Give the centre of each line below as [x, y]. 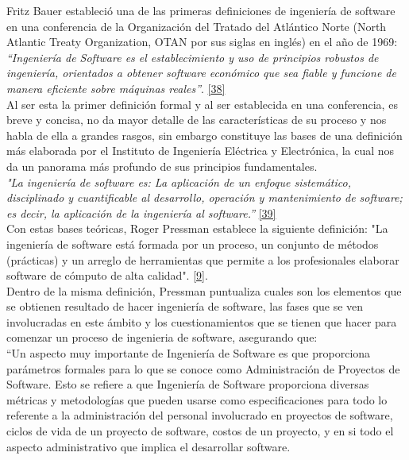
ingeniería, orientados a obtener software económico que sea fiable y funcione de [201, 73]
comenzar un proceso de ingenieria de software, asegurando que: [162, 337]
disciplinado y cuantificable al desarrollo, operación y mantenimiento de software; [204, 197]
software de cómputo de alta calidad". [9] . [107, 275]
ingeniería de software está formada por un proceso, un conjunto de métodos [193, 244]
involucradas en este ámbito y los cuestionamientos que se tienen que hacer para [202, 321]
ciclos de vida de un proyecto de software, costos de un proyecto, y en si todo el [200, 431]
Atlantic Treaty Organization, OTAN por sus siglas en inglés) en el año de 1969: [202, 42]
